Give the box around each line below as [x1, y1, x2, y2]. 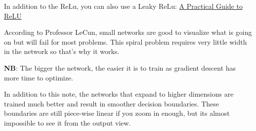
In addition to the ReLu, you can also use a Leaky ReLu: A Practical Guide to [4, 1, 243, 11]
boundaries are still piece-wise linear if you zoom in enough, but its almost [4, 108, 230, 118]
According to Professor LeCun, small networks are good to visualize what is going [4, 27, 252, 37]
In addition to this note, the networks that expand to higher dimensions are [4, 89, 234, 99]
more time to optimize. [4, 72, 74, 82]
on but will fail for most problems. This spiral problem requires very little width [4, 36, 247, 47]
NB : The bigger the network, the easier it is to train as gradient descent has [4, 62, 236, 73]
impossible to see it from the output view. [4, 117, 131, 128]
